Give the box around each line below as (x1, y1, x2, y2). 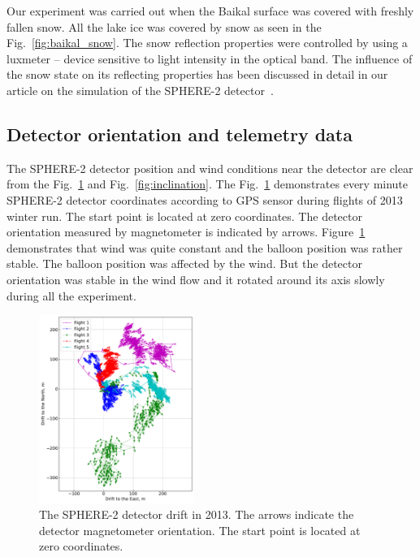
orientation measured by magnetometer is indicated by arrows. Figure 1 (6, 223, 366, 240)
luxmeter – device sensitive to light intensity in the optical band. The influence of (6, 50, 413, 67)
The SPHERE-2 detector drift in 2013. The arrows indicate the (39, 506, 354, 523)
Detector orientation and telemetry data (6, 121, 353, 146)
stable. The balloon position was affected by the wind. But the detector (6, 255, 362, 272)
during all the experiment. (6, 287, 136, 304)
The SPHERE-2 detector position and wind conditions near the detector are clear (6, 159, 414, 176)
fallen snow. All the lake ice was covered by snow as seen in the (6, 18, 322, 35)
